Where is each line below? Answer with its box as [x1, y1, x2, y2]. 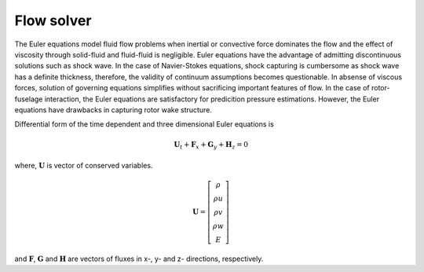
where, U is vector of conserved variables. [14, 161, 153, 171]
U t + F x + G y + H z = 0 [174, 140, 249, 151]
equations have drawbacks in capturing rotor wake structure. [14, 105, 212, 114]
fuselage [14, 94, 43, 104]
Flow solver [14, 12, 92, 29]
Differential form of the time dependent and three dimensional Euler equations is [14, 119, 274, 129]
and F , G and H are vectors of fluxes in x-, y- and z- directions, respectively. [14, 254, 264, 263]
